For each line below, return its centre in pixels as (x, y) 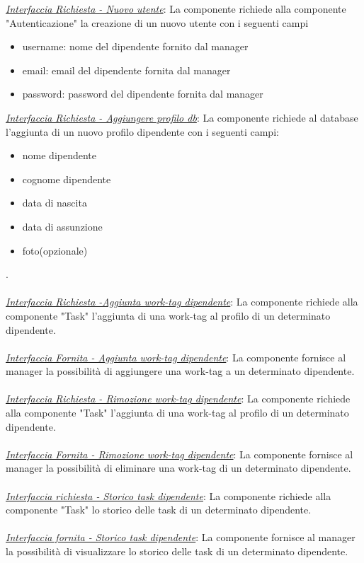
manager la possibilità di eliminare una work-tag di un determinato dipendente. (178, 468)
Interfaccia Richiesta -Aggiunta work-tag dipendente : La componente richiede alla (182, 302)
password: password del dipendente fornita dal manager (143, 94)
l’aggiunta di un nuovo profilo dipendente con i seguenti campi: (142, 131)
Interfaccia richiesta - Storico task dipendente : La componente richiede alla (169, 495)
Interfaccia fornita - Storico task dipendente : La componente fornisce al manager (181, 537)
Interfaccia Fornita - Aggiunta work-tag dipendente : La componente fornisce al (176, 357)
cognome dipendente (67, 179)
